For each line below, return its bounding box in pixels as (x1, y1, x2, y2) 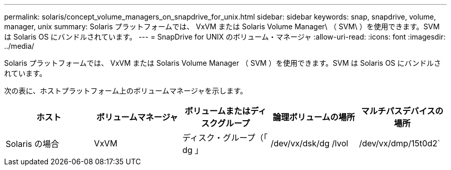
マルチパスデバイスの (361, 106, 443, 116)
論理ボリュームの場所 (272, 112, 355, 122)
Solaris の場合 (6, 139, 59, 149)
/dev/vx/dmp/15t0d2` (359, 138, 440, 148)
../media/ (4, 42, 34, 50)
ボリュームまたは (184, 106, 251, 116)
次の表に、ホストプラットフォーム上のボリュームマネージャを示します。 (4, 86, 248, 95)
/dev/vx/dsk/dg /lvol (270, 138, 349, 148)
